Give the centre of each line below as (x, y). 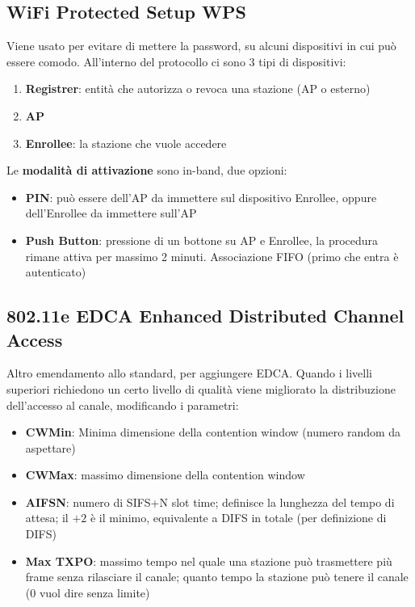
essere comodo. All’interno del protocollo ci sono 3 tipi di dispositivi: (176, 61)
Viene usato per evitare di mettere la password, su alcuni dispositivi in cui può (201, 46)
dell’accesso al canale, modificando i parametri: (123, 405)
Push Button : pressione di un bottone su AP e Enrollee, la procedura (202, 240)
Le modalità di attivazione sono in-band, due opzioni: (147, 170)
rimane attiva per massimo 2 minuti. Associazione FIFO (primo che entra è (212, 256)
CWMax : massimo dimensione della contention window (165, 475)
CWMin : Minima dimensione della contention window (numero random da (213, 432)
